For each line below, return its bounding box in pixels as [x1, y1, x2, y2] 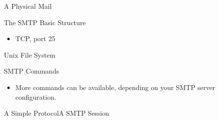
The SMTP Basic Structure [4, 17, 86, 27]
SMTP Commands [4, 66, 59, 76]
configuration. [15, 91, 56, 102]
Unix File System [4, 49, 56, 60]
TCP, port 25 [15, 33, 55, 44]
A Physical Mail [4, 1, 52, 11]
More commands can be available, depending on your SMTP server [15, 82, 215, 92]
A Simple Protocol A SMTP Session [4, 108, 109, 118]
